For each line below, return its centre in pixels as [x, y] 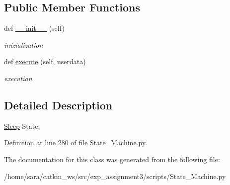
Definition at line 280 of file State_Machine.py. [76, 142]
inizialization [24, 45]
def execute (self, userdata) [45, 61]
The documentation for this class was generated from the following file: [112, 159]
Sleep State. [22, 126]
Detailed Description [58, 105]
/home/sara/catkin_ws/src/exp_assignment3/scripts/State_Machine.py [115, 176]
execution [18, 78]
